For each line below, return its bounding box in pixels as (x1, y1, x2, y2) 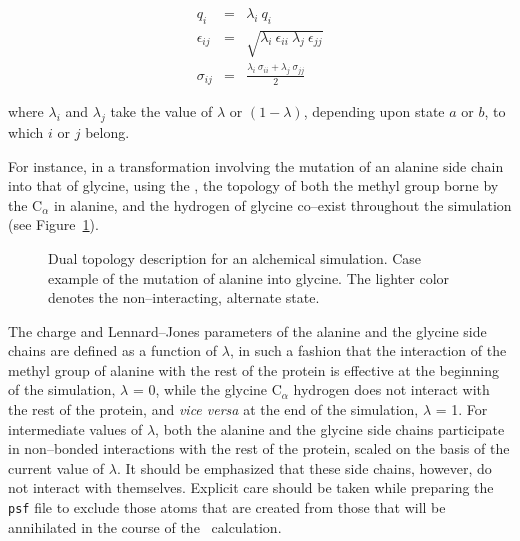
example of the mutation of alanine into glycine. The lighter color (48, 267, 450, 288)
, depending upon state (303, 101, 445, 122)
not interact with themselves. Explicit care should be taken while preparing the (8, 477, 494, 498)
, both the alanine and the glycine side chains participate (155, 418, 505, 439)
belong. (85, 121, 130, 142)
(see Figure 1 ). (8, 214, 99, 235)
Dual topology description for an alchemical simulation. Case (48, 247, 422, 268)
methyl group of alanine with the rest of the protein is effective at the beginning (8, 359, 500, 380)
